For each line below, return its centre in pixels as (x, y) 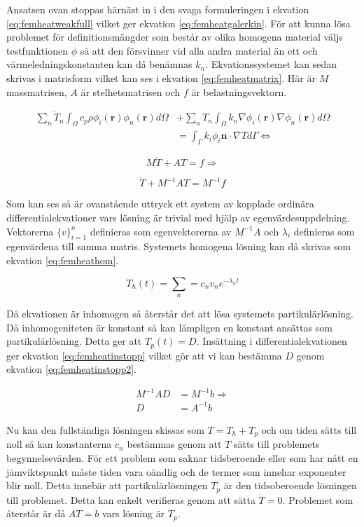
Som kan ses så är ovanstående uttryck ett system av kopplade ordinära (160, 204)
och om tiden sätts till (309, 429)
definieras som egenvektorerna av (161, 231)
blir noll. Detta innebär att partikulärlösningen (107, 485)
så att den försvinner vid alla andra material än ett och (199, 50)
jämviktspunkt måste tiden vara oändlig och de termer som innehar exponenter (176, 471)
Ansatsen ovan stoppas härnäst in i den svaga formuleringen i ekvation (158, 9)
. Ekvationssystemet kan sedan (271, 64)
